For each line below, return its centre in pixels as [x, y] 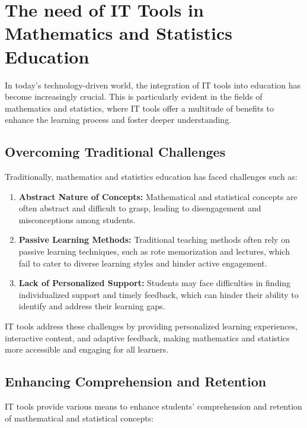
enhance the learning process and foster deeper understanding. [118, 120]
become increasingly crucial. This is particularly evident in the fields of [134, 96]
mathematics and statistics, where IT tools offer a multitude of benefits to [139, 108]
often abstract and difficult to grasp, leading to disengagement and [140, 208]
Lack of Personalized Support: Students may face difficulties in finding [155, 283]
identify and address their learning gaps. [92, 306]
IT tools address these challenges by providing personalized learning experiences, [151, 326]
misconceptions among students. [77, 219]
